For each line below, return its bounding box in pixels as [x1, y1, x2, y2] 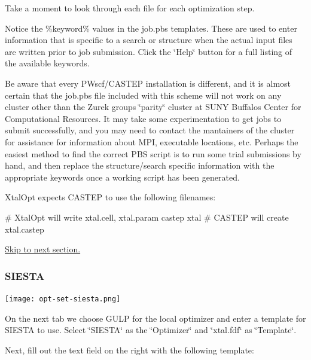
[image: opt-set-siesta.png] [5, 294, 121, 303]
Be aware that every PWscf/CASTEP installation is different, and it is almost [5, 77, 291, 89]
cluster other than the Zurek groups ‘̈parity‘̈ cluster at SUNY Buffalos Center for [5, 100, 301, 113]
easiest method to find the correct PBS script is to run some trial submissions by [5, 147, 301, 160]
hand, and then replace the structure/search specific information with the [5, 159, 275, 172]
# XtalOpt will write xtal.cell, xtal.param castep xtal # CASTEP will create [5, 210, 289, 223]
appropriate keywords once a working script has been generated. [5, 170, 240, 183]
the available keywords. [5, 57, 90, 69]
